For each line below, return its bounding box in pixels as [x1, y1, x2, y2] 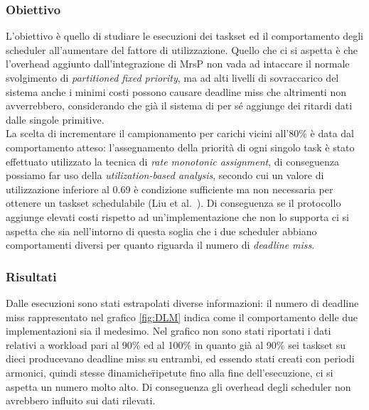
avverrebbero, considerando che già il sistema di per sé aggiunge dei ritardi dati [6, 98, 353, 113]
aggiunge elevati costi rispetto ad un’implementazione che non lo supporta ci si [6, 209, 349, 224]
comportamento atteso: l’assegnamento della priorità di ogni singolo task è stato [6, 139, 355, 154]
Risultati [6, 267, 57, 285]
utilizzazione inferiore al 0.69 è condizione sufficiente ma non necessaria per [6, 181, 333, 196]
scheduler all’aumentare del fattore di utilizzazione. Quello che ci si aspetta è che [6, 42, 358, 57]
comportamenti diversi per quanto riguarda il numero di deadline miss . [6, 237, 315, 252]
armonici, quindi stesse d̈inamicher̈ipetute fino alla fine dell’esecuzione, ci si [6, 365, 333, 379]
